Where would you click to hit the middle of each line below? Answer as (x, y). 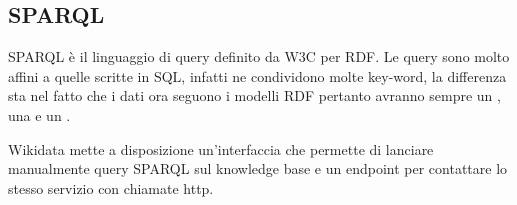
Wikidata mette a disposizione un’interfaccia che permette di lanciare (221, 148)
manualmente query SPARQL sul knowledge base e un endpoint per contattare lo (258, 168)
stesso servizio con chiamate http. (111, 187)
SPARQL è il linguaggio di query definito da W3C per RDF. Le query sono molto (259, 56)
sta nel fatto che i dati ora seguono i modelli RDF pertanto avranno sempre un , (254, 95)
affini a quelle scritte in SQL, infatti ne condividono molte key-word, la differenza (257, 75)
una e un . (39, 114)
